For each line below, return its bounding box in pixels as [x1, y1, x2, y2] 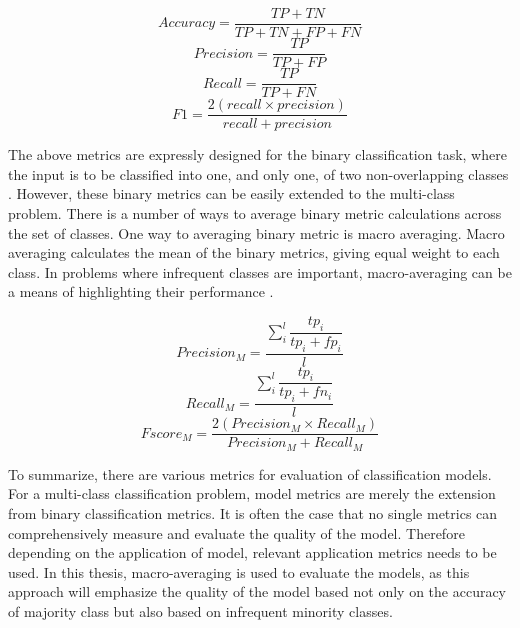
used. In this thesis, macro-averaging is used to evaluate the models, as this [8, 561, 470, 582]
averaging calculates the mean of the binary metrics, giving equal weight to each [8, 242, 500, 263]
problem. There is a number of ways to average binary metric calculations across [8, 203, 502, 224]
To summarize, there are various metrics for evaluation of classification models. [8, 463, 492, 484]
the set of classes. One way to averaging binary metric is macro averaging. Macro [8, 222, 505, 243]
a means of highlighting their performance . [8, 281, 274, 302]
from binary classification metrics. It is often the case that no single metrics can [8, 503, 498, 524]
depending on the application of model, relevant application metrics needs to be [8, 542, 497, 563]
